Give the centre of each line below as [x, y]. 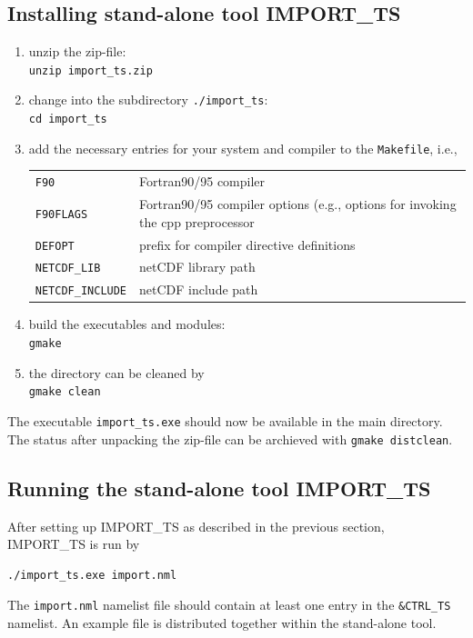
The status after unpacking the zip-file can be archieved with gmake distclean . [230, 439]
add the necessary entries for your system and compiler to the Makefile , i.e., [243, 148]
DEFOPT [55, 246]
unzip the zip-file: [77, 51]
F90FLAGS [61, 214]
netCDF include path [199, 289]
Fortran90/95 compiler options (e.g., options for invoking [298, 204]
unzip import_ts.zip [91, 70]
